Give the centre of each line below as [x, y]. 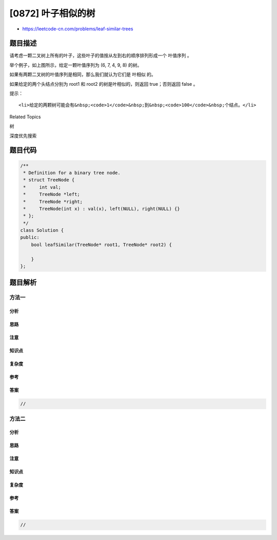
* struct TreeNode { [49, 180]
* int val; [42, 187]
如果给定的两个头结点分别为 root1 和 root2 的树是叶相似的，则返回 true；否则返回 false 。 [104, 84]
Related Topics [25, 117]
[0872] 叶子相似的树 [52, 13]
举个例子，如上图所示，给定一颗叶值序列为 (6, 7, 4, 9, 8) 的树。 [76, 65]
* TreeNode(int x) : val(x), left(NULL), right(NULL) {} [102, 209]
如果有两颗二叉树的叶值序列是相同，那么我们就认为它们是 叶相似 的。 [83, 75]
